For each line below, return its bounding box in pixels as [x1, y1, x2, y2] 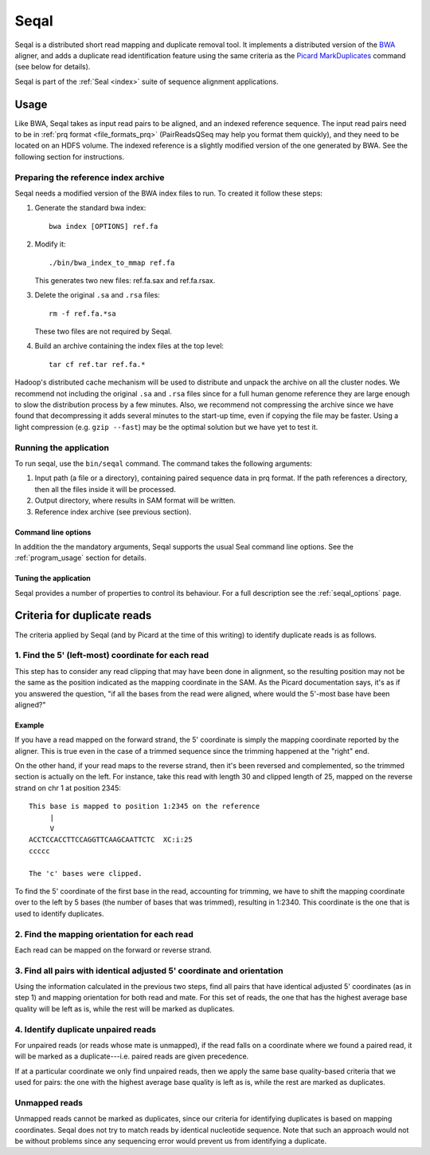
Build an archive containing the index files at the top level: [34, 341, 225, 351]
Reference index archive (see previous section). [34, 507, 192, 516]
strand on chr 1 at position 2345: [14, 782, 121, 793]
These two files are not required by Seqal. [34, 327, 173, 337]
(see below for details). [14, 62, 91, 72]
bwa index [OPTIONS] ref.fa [49, 222, 158, 231]
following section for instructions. [14, 152, 125, 161]
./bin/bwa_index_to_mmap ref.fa [49, 258, 175, 267]
